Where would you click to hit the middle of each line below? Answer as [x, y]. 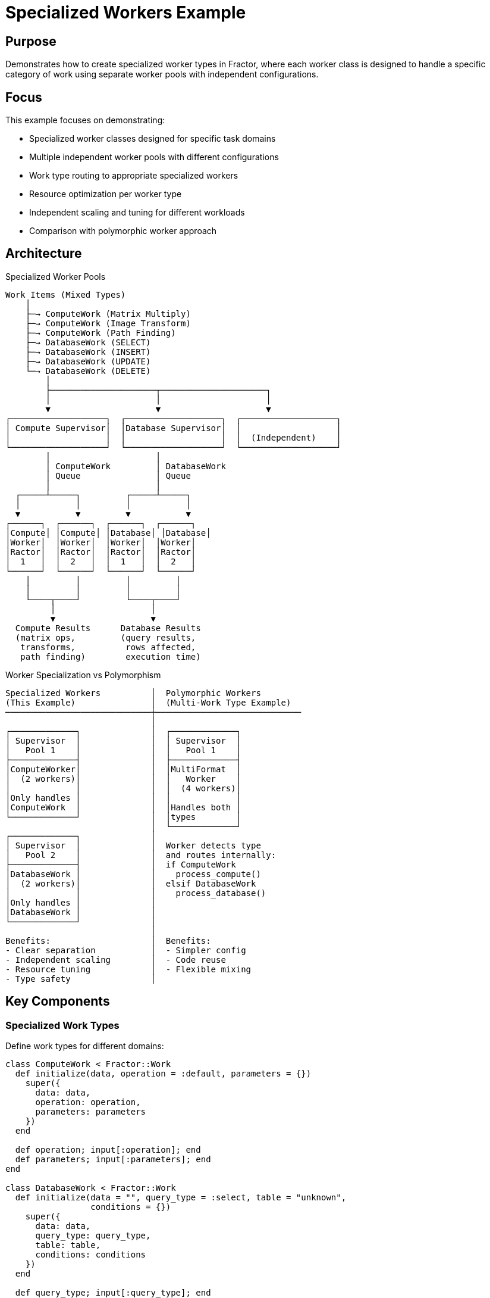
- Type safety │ [81, 979]
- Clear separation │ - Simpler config [126, 950]
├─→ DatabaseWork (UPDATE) [88, 361]
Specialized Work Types [62, 1025]
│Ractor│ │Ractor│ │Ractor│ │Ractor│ [101, 552]
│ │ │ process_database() [136, 893]
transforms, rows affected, [108, 647]
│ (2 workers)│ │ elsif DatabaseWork [131, 883]
